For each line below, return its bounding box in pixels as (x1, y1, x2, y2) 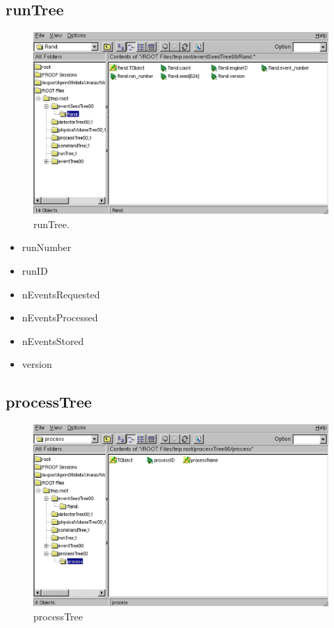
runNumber (22, 240, 72, 255)
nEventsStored (22, 333, 84, 348)
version (22, 357, 52, 371)
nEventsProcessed (22, 310, 98, 325)
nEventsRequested (22, 287, 100, 301)
